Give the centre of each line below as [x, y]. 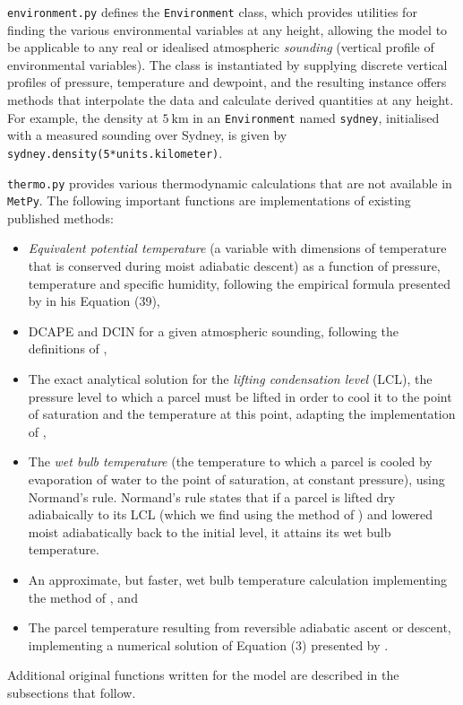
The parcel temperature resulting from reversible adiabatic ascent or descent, [240, 627]
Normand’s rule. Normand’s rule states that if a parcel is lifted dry [212, 496]
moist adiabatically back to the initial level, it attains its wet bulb [210, 531]
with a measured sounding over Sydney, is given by [147, 135]
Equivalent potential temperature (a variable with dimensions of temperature [237, 248]
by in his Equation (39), [94, 301]
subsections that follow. [72, 692]
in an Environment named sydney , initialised [316, 117]
